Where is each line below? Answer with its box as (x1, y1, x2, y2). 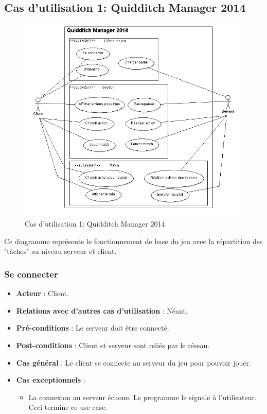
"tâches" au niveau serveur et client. (4, 246, 117, 256)
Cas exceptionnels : (16, 374, 85, 385)
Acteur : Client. (16, 288, 69, 299)
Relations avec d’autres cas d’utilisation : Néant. (16, 305, 188, 316)
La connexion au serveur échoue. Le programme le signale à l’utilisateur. (28, 391, 257, 402)
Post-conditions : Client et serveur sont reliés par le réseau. (16, 339, 210, 350)
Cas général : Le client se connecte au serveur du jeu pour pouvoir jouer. (16, 357, 251, 368)
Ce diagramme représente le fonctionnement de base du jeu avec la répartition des (4, 235, 263, 246)
